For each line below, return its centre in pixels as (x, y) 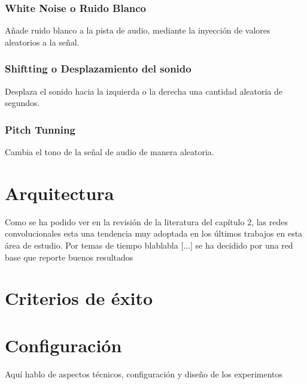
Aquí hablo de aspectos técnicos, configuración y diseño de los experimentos (144, 374)
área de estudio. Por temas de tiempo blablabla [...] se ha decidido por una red (149, 245)
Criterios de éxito (79, 298)
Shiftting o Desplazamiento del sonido (98, 69)
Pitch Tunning (40, 129)
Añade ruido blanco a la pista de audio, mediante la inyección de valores (138, 30)
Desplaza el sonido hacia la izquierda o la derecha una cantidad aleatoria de (144, 91)
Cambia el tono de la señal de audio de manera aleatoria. (110, 152)
